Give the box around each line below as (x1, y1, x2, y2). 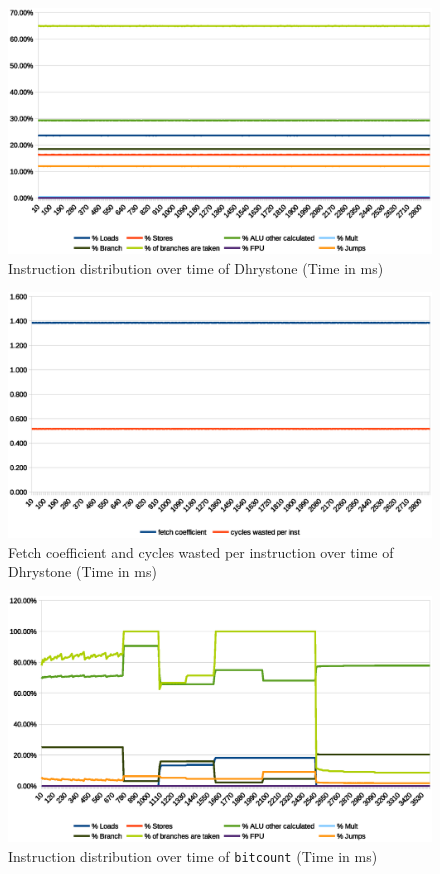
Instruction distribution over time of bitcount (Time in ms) (8, 845, 378, 866)
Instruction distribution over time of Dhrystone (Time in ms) (8, 257, 384, 278)
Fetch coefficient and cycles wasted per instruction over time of (8, 541, 394, 562)
